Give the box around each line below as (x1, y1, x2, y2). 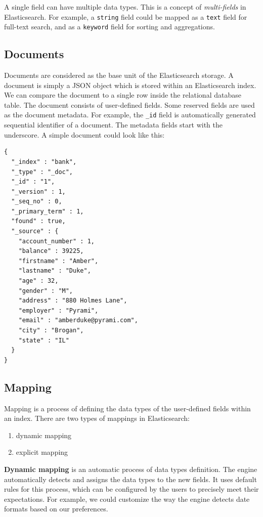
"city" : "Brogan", (18, 327, 84, 334)
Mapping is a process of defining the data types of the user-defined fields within (4, 403, 251, 413)
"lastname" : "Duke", (18, 267, 91, 275)
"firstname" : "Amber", (18, 257, 99, 265)
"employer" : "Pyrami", (18, 307, 99, 314)
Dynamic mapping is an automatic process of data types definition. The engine (4, 463, 257, 474)
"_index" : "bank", (11, 158, 77, 165)
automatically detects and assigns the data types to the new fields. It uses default (4, 473, 257, 484)
